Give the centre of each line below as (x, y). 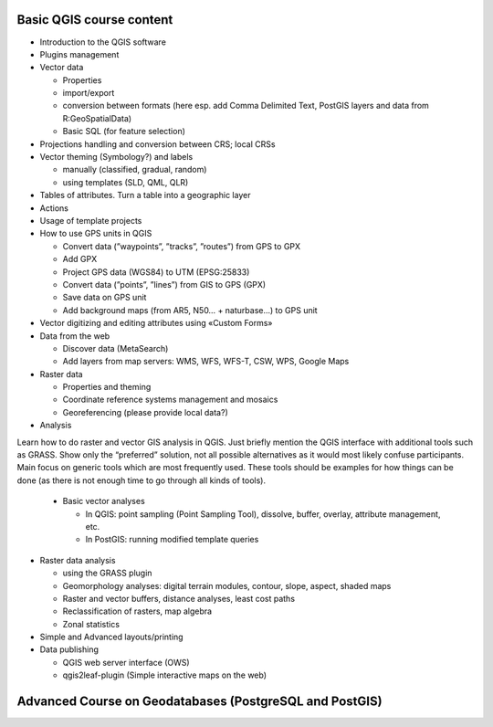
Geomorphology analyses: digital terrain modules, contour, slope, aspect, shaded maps (227, 585)
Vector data (62, 68)
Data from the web (75, 336)
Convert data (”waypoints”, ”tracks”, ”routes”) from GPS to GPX (182, 246)
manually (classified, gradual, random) (135, 170)
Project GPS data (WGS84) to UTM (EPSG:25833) (156, 272)
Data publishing (69, 649)
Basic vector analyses (104, 501)
